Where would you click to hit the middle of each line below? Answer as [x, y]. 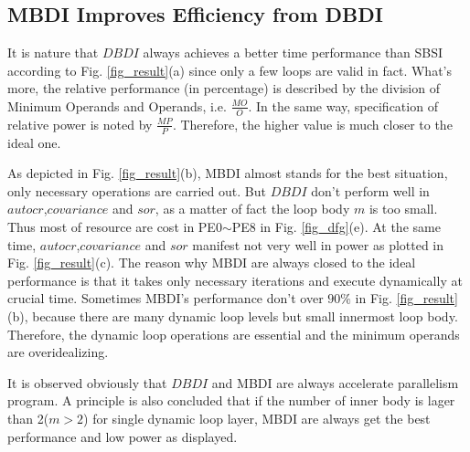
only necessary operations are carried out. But [137, 190]
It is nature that [53, 53]
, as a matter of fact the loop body [252, 209]
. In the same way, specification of [343, 105]
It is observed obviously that [87, 382]
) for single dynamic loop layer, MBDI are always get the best [257, 418]
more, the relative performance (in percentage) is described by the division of [224, 88]
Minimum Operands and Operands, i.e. [117, 105]
